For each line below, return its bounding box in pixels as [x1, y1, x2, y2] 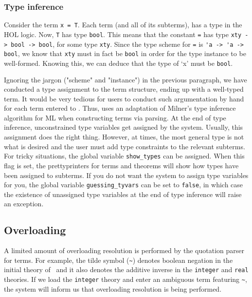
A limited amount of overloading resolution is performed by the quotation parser [4, 245, 245, 256]
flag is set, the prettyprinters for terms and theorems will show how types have [4, 160, 239, 170]
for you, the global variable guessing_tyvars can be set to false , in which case [4, 179, 243, 190]
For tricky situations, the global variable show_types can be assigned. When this [4, 151, 245, 161]
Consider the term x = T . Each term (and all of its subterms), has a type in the [4, 20, 242, 30]
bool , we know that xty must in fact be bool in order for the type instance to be [4, 48, 246, 59]
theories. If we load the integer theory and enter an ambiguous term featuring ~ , [4, 274, 247, 284]
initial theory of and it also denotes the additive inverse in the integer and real [4, 264, 249, 275]
